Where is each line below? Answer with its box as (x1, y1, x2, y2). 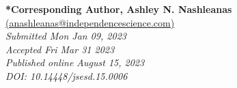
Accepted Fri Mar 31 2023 (5, 42, 115, 56)
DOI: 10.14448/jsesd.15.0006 (5, 68, 128, 83)
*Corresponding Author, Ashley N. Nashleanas (5, 2, 232, 16)
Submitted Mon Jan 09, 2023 (5, 29, 126, 43)
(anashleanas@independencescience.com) (5, 15, 175, 29)
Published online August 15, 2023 (5, 55, 145, 70)
